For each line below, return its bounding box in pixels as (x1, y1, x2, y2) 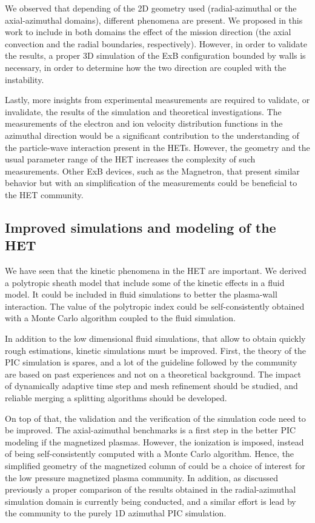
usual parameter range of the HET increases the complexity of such (5, 153, 256, 165)
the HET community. (5, 188, 84, 201)
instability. (5, 73, 44, 85)
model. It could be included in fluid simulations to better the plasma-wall (5, 288, 277, 301)
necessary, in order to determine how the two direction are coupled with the (5, 61, 287, 73)
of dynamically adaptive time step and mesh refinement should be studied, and (5, 379, 298, 392)
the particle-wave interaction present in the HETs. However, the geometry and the (5, 141, 310, 153)
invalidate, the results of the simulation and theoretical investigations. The (5, 105, 282, 118)
